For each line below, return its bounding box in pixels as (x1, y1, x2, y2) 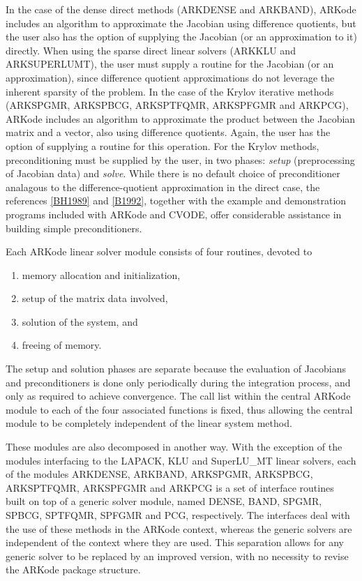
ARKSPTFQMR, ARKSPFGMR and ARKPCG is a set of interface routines (6, 480, 334, 495)
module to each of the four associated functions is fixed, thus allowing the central (6, 402, 353, 416)
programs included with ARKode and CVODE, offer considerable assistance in (6, 206, 342, 221)
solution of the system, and (22, 314, 138, 329)
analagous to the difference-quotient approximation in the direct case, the (6, 179, 320, 194)
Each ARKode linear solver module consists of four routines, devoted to (6, 244, 312, 259)
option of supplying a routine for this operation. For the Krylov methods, (6, 138, 319, 153)
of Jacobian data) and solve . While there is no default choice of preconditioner (6, 166, 340, 181)
